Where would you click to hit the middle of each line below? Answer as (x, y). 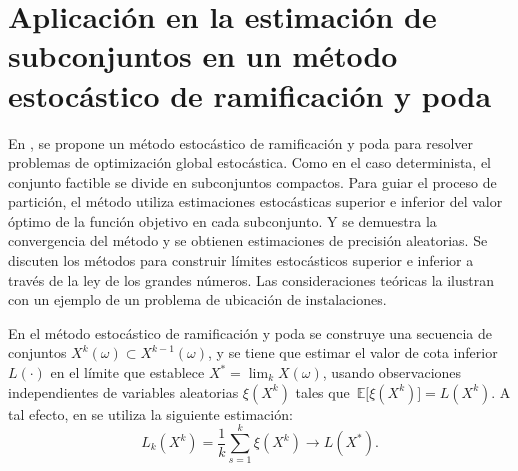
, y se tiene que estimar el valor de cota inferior (353, 352)
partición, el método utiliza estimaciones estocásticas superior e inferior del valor (255, 201)
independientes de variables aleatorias (123, 391)
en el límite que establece (127, 372)
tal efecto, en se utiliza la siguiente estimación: (150, 413)
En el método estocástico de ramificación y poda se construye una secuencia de (250, 332)
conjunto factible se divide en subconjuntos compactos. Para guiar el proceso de (252, 181)
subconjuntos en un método (203, 55)
